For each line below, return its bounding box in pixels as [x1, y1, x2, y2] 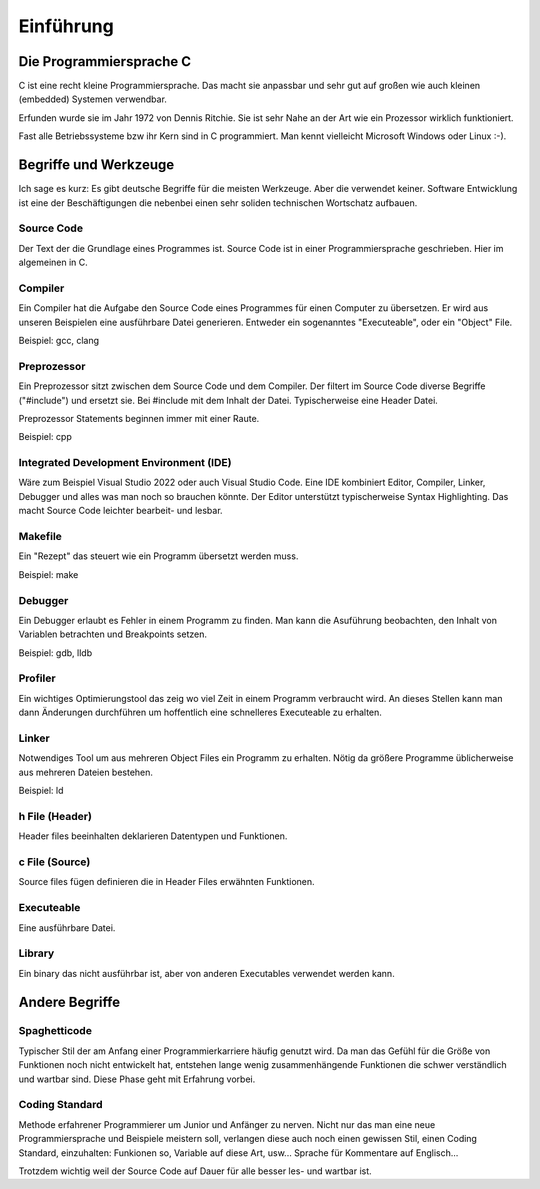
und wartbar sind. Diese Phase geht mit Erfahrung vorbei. [18, 1073, 256, 1085]
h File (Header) [18, 809, 92, 823]
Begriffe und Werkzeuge [18, 156, 175, 174]
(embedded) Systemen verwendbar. [18, 93, 167, 105]
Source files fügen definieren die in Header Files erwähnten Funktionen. [18, 876, 315, 888]
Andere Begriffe [18, 993, 120, 1010]
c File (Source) [18, 855, 91, 869]
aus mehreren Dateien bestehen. [18, 766, 154, 778]
